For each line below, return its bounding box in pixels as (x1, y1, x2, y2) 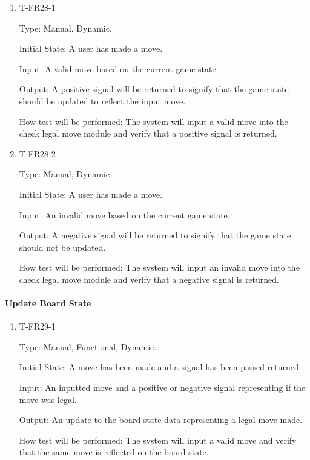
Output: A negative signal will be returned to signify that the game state (19, 229, 291, 242)
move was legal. (19, 393, 77, 405)
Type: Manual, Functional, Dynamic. (19, 340, 157, 353)
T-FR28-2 (19, 147, 56, 160)
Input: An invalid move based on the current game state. (19, 208, 230, 221)
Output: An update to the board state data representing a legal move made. (19, 413, 303, 426)
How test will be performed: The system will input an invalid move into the (19, 261, 300, 274)
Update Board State (5, 297, 91, 309)
